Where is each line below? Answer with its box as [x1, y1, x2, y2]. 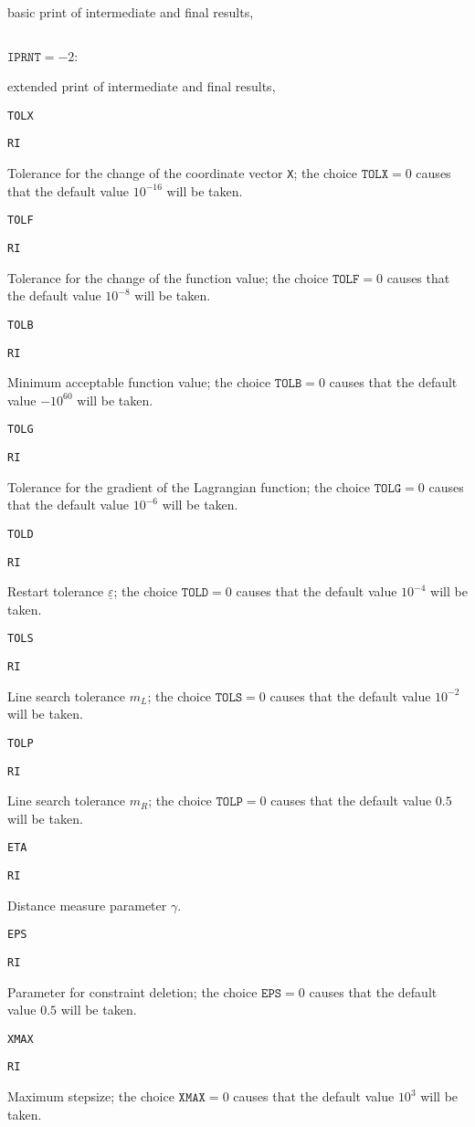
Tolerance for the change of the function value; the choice [7, 268, 329, 287]
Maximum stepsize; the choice [7, 1087, 174, 1106]
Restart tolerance [7, 582, 104, 601]
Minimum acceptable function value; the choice [7, 373, 271, 392]
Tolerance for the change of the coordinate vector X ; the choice [7, 163, 357, 183]
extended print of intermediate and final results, [7, 77, 276, 96]
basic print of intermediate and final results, [7, 3, 254, 21]
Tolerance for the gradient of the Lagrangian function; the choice [7, 477, 371, 496]
